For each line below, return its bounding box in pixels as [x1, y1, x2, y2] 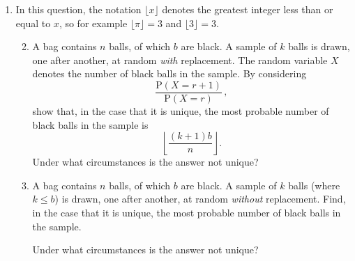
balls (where [288, 177, 340, 192]
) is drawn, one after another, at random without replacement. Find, [54, 191, 346, 206]
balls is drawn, [288, 39, 350, 54]
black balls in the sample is [32, 117, 149, 132]
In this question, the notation [15, 2, 142, 16]
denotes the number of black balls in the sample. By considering [32, 66, 307, 81]
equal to [15, 15, 51, 30]
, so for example [59, 15, 128, 30]
